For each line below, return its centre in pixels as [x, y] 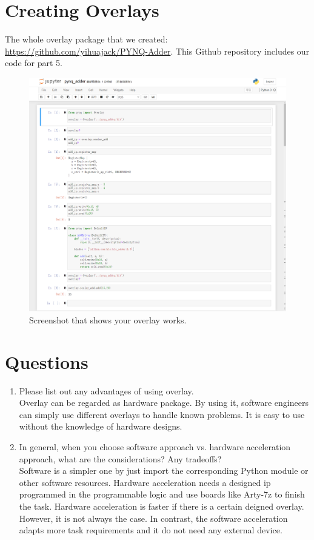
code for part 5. [34, 63]
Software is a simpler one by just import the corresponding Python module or [164, 471]
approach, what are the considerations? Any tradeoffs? [120, 458]
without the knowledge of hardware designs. [101, 426]
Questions [47, 361]
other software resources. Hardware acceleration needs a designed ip [145, 482]
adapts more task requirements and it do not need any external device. [151, 530]
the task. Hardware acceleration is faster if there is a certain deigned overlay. [162, 506]
